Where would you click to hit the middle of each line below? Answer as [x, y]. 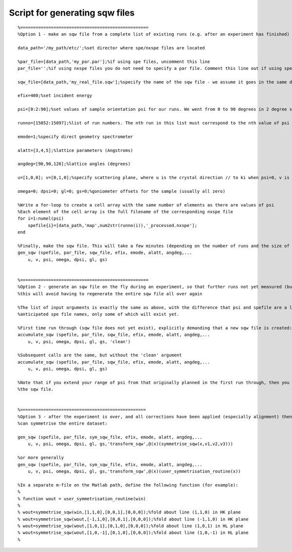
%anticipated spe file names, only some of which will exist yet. [99, 314]
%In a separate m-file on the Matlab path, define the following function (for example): [128, 485]
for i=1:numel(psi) [41, 219]
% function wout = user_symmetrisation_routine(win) [82, 499]
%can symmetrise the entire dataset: [63, 424]
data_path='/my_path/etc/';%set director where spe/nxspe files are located [111, 48]
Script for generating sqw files [72, 13]
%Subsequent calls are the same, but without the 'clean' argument [100, 355]
